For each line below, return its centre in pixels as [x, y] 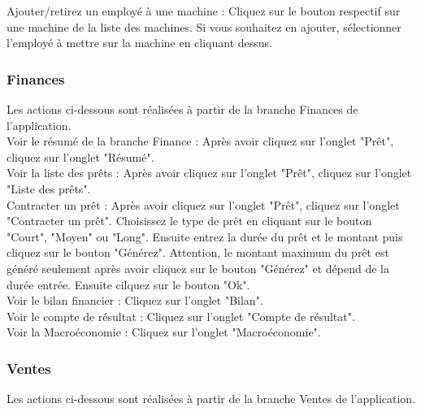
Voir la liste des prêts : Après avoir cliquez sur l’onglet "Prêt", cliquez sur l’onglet [209, 173]
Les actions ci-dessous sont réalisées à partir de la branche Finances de [182, 109]
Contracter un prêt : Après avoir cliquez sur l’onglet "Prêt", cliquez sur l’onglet [203, 204]
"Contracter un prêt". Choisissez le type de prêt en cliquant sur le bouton [189, 221]
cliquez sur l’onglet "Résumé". [80, 156]
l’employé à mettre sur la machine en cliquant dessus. [140, 43]
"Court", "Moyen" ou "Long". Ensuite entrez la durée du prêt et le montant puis [205, 236]
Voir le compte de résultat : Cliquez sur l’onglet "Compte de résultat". [181, 316]
